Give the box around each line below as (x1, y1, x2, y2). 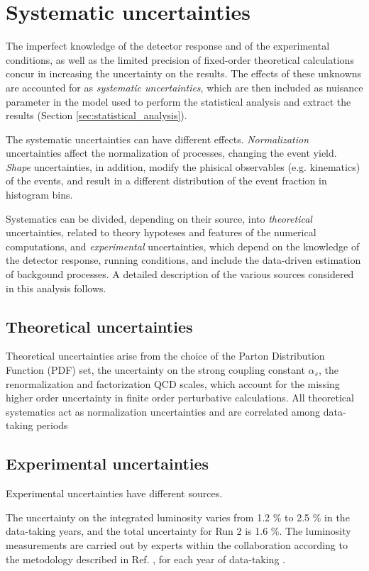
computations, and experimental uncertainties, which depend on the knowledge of (6, 238, 360, 253)
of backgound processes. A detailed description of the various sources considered (6, 267, 354, 282)
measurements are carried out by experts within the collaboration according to (6, 537, 348, 552)
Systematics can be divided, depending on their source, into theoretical (6, 211, 312, 226)
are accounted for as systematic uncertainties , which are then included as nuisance (6, 79, 363, 94)
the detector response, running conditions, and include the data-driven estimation (6, 253, 361, 267)
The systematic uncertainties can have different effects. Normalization (6, 131, 309, 146)
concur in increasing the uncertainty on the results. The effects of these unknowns (6, 66, 362, 81)
